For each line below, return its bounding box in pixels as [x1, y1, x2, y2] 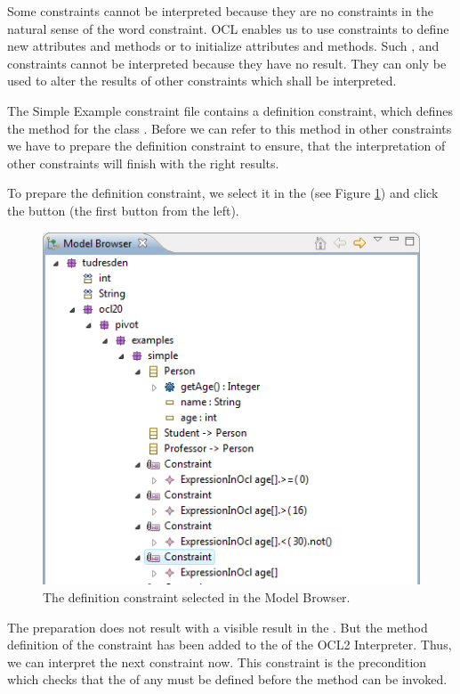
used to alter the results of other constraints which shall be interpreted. [7, 71, 397, 90]
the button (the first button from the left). [7, 200, 239, 219]
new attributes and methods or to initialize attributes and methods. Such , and [7, 37, 440, 55]
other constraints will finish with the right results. [7, 153, 279, 172]
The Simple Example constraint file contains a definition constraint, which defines [7, 101, 454, 119]
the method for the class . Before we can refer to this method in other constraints [7, 118, 452, 137]
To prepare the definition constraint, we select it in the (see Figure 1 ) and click [7, 184, 439, 202]
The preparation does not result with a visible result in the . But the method [7, 617, 428, 636]
